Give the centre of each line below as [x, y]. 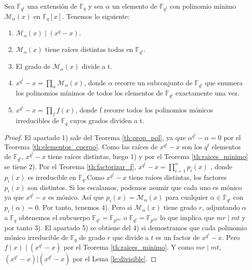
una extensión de [52, 6]
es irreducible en [52, 177]
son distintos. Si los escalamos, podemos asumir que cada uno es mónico [135, 187]
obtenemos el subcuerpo [55, 217]
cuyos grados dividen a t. [107, 120]
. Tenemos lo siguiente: [96, 16]
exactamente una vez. [207, 93]
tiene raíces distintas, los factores [178, 177]
